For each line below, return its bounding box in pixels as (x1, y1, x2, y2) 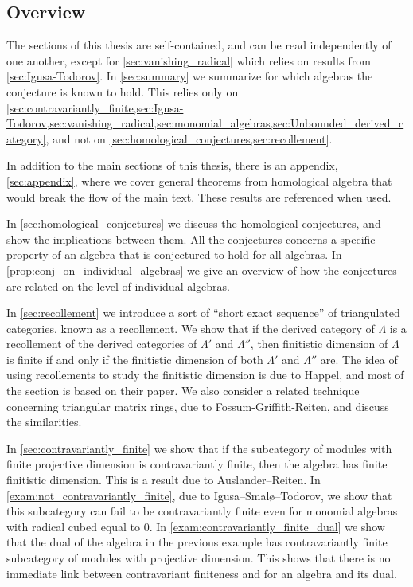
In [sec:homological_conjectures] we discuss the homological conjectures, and (6, 215, 381, 232)
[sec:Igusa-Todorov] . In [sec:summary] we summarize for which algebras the (6, 68, 373, 84)
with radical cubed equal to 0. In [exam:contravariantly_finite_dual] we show (6, 518, 385, 534)
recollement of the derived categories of (6, 335, 197, 352)
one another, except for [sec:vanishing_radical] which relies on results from (6, 52, 371, 68)
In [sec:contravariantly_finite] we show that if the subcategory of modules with (6, 440, 392, 456)
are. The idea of (320, 350, 398, 367)
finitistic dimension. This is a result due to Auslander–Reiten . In (6, 472, 321, 488)
